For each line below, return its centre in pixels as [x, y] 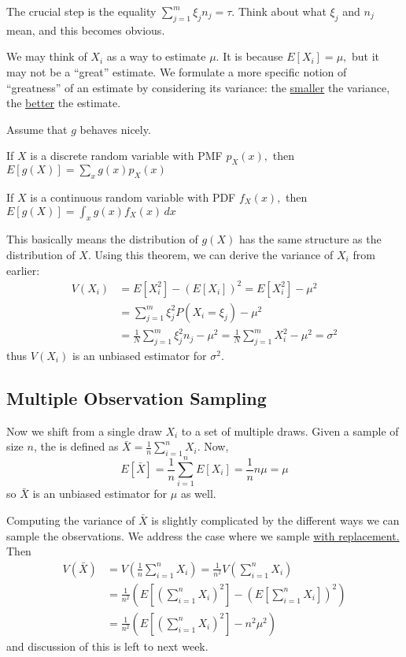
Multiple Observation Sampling [137, 398]
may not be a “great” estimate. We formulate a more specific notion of [177, 71]
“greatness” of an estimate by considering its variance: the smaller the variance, [198, 87]
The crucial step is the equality [81, 11]
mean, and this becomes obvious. [86, 30]
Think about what [282, 11]
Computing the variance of [71, 520]
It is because [253, 56]
